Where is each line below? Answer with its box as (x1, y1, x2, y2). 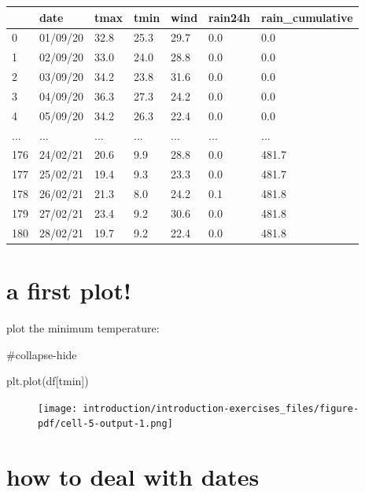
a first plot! (6, 274, 131, 307)
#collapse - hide (6, 346, 77, 362)
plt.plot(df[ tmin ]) (6, 373, 89, 389)
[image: (38, 402, 78, 414)
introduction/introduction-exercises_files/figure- (83, 402, 359, 414)
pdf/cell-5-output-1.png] (38, 418, 173, 430)
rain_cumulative (261, 9, 353, 25)
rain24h (208, 9, 251, 25)
